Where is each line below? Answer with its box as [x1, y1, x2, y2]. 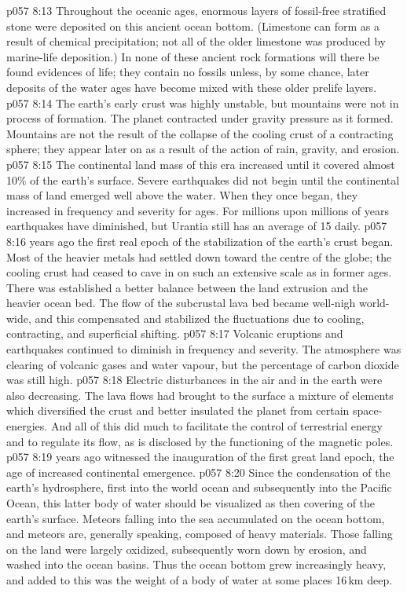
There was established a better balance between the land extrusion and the [6, 279, 368, 295]
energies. [6, 418, 48, 434]
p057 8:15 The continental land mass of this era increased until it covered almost [6, 156, 395, 172]
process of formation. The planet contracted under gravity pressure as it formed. [6, 110, 394, 126]
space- [353, 402, 383, 419]
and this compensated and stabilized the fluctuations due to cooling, [35, 309, 365, 326]
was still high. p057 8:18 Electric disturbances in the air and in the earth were [6, 372, 383, 388]
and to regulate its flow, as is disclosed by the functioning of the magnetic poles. [6, 433, 394, 449]
